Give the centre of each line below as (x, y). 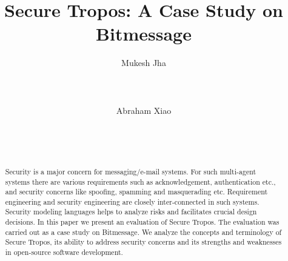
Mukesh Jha (144, 63)
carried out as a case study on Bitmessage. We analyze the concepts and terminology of (143, 232)
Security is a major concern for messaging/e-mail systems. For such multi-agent (131, 171)
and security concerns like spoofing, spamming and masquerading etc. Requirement (136, 192)
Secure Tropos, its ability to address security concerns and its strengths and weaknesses (143, 242)
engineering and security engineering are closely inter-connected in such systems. (132, 201)
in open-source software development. (64, 252)
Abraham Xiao (144, 110)
